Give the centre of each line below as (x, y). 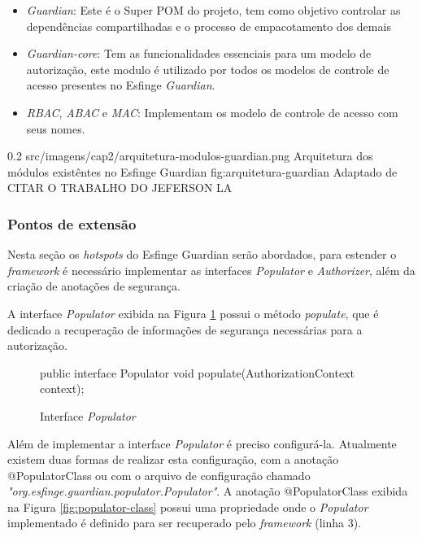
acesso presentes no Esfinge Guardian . (121, 85)
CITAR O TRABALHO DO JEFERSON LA (120, 188)
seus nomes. (56, 128)
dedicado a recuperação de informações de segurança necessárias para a (185, 329)
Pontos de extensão (72, 223)
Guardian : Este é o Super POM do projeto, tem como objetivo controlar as (213, 10)
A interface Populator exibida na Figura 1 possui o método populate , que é (193, 313)
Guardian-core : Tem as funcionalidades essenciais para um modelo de (199, 53)
